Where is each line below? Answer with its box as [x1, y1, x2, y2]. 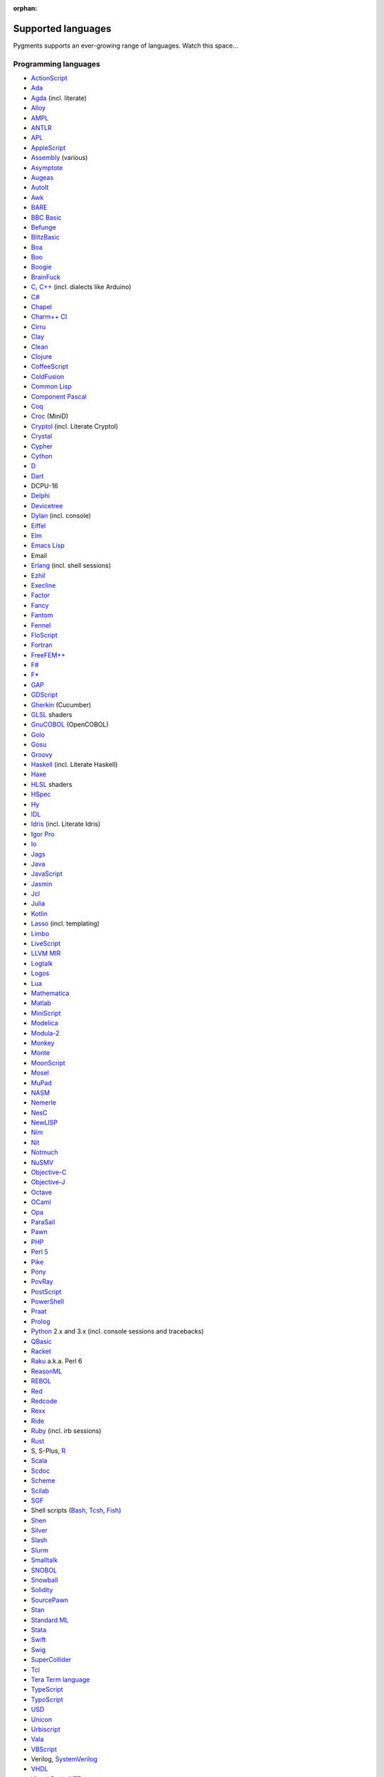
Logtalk [31, 959, 53, 967]
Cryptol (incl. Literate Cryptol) [31, 422, 119, 430]
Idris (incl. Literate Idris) [31, 820, 101, 828]
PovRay [31, 1277, 53, 1286]
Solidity [31, 1586, 53, 1594]
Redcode [31, 1397, 58, 1405]
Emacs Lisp [31, 541, 65, 550]
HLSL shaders [31, 780, 73, 788]
